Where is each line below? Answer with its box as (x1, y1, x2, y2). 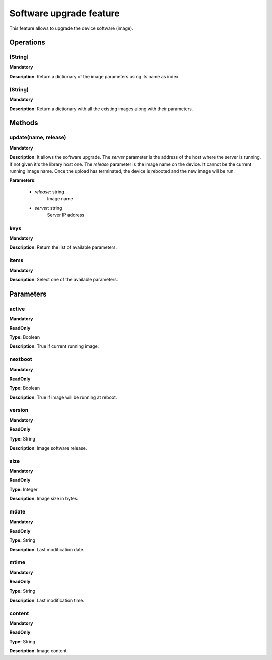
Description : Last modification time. (9, 597, 84, 603)
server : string (34, 205, 62, 211)
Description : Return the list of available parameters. (9, 244, 117, 250)
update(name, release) (9, 134, 66, 141)
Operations (9, 38, 45, 47)
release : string (34, 189, 65, 195)
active (9, 305, 25, 312)
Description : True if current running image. (9, 343, 99, 349)
